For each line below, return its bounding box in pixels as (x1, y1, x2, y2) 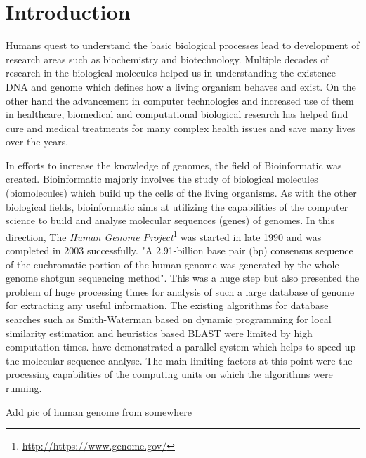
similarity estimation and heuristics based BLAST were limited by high (6, 325, 313, 340)
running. (6, 381, 42, 395)
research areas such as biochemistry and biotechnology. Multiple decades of (6, 51, 329, 66)
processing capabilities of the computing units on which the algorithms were (6, 367, 333, 381)
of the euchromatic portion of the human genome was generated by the (6, 256, 311, 271)
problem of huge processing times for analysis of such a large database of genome (6, 284, 355, 299)
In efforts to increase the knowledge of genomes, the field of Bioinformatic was (6, 157, 342, 172)
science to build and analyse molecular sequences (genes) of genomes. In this (6, 213, 334, 228)
